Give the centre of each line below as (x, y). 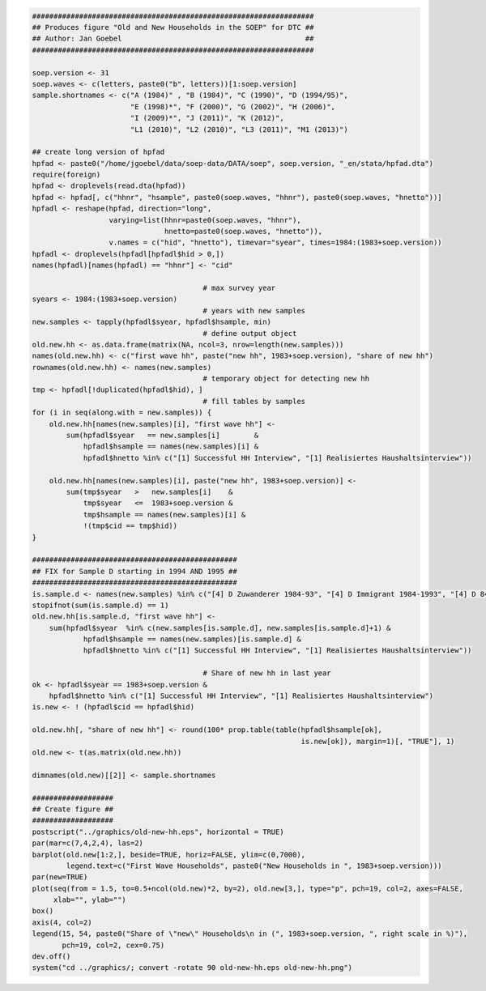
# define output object (250, 333)
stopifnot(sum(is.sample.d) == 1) (100, 605)
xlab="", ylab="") (90, 900)
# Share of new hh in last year (267, 673)
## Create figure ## (72, 809)
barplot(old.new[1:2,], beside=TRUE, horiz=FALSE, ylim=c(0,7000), (169, 855)
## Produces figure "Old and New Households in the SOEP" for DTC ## (173, 27)
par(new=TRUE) (60, 877)
